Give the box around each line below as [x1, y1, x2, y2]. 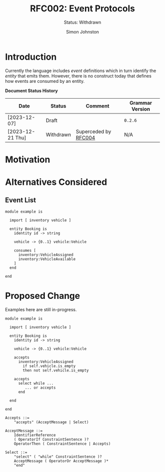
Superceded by [76, 128, 111, 135]
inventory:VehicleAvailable [18, 256, 76, 261]
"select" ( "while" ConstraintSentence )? [14, 454, 102, 459]
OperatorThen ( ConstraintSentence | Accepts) [14, 441, 111, 446]
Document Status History [5, 87, 58, 94]
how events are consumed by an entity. [5, 78, 85, 84]
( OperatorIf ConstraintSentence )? [14, 437, 89, 442]
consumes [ [14, 248, 36, 253]
